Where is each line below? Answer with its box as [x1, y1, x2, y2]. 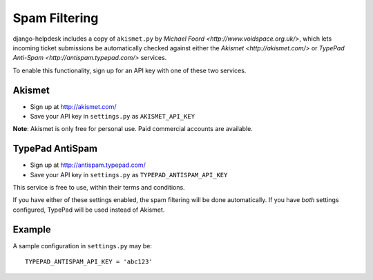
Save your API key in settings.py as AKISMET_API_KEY [30, 112, 195, 121]
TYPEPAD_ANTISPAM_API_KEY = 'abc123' [25, 258, 153, 266]
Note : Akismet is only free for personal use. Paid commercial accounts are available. [12, 125, 254, 133]
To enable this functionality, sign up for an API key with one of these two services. [12, 66, 247, 74]
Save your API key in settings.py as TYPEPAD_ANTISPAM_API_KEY [30, 170, 228, 179]
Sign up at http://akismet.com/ [30, 102, 117, 110]
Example [12, 223, 51, 235]
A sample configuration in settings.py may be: [12, 241, 152, 250]
